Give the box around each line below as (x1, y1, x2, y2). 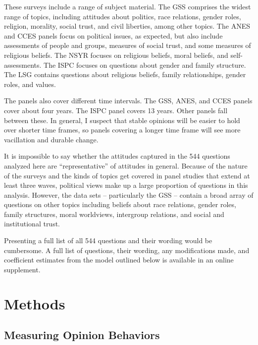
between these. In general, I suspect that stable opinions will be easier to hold (4, 115, 240, 125)
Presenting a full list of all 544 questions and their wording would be (4, 235, 212, 246)
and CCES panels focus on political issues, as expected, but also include (4, 30, 223, 41)
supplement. (4, 264, 41, 274)
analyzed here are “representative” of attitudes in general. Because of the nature (4, 160, 248, 171)
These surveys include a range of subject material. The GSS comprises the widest (4, 1, 251, 11)
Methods (4, 293, 65, 313)
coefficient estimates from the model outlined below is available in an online (4, 255, 234, 265)
